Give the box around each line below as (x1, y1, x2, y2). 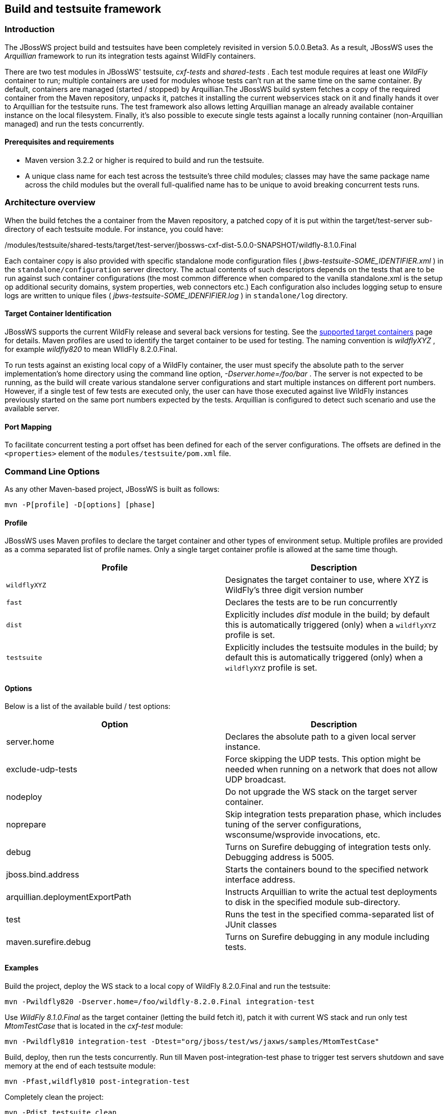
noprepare (6, 819, 46, 830)
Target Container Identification (5, 309, 112, 318)
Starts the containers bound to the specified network (225, 864, 429, 875)
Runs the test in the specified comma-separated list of (225, 909, 434, 920)
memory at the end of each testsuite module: (5, 1061, 156, 1070)
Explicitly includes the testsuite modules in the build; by (225, 642, 438, 653)
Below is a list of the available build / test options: (5, 702, 171, 711)
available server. (5, 404, 60, 413)
